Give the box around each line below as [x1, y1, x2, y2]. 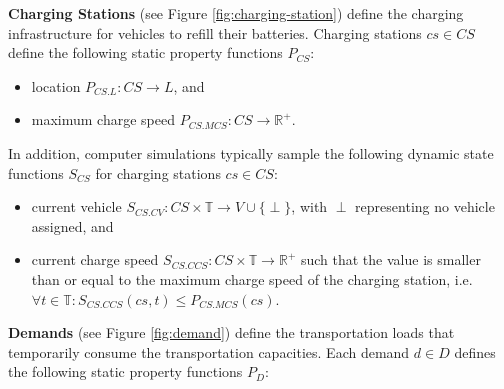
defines [454, 341, 496, 362]
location [31, 75, 81, 96]
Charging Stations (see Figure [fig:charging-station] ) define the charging [8, 3, 464, 23]
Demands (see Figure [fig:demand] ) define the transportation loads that [8, 322, 455, 343]
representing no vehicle [355, 196, 495, 217]
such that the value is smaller [300, 249, 481, 270]
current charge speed [31, 249, 159, 270]
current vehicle [31, 196, 122, 217]
